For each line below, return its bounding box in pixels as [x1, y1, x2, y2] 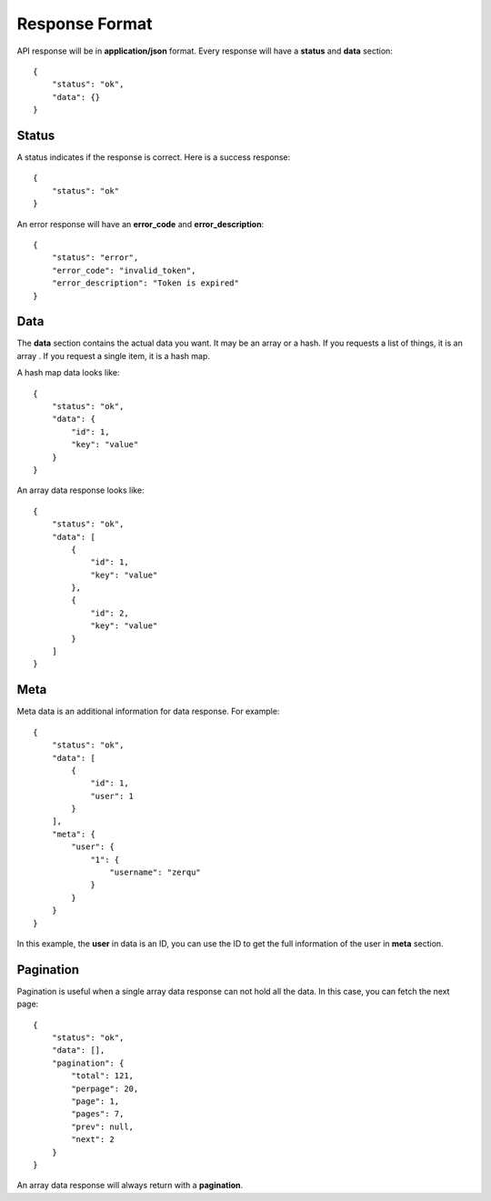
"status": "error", [51, 253, 139, 263]
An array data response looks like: [16, 485, 145, 495]
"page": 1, [71, 1096, 120, 1106]
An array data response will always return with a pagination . [16, 1180, 244, 1191]
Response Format [16, 14, 154, 34]
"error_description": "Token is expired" [51, 278, 240, 288]
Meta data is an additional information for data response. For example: [16, 706, 280, 717]
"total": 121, [71, 1071, 135, 1081]
